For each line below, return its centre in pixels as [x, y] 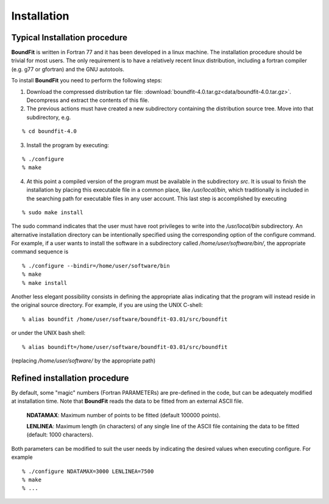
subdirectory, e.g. [49, 117]
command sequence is [40, 252]
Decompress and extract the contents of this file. [88, 100]
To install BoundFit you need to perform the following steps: [87, 81]
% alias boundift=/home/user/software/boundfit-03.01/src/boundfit [125, 347]
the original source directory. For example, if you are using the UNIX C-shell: [107, 305]
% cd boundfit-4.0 [50, 131]
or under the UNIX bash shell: [48, 333]
